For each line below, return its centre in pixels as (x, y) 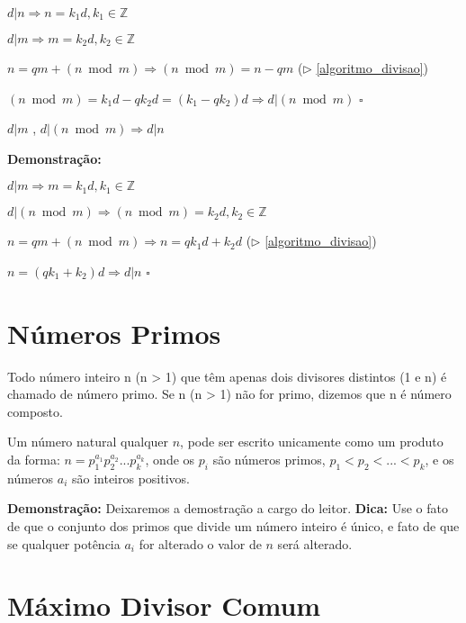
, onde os (170, 460)
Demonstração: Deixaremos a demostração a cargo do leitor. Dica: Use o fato (228, 508)
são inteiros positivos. (130, 478)
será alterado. (315, 543)
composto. (35, 411)
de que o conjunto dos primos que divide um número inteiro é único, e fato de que (233, 526)
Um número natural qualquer (88, 442)
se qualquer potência (64, 543)
